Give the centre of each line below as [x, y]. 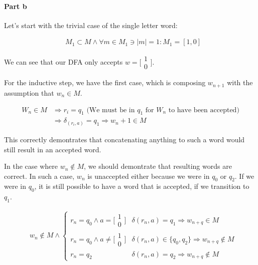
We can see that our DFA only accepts [63, 61]
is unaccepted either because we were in [149, 176]
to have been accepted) [204, 110]
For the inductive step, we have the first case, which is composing [105, 82]
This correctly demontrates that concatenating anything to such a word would [124, 139]
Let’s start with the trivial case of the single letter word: [91, 25]
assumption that [29, 92]
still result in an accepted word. [53, 149]
